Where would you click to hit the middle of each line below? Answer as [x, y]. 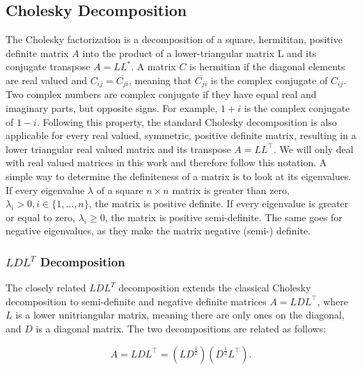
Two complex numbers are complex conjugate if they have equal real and [161, 94]
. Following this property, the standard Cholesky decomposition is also [187, 121]
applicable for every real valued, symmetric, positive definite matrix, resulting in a [181, 135]
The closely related [46, 288]
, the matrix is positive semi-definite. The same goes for [223, 217]
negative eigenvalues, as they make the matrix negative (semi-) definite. [158, 231]
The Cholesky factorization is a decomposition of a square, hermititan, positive [174, 39]
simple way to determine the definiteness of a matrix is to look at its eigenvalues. [179, 176]
